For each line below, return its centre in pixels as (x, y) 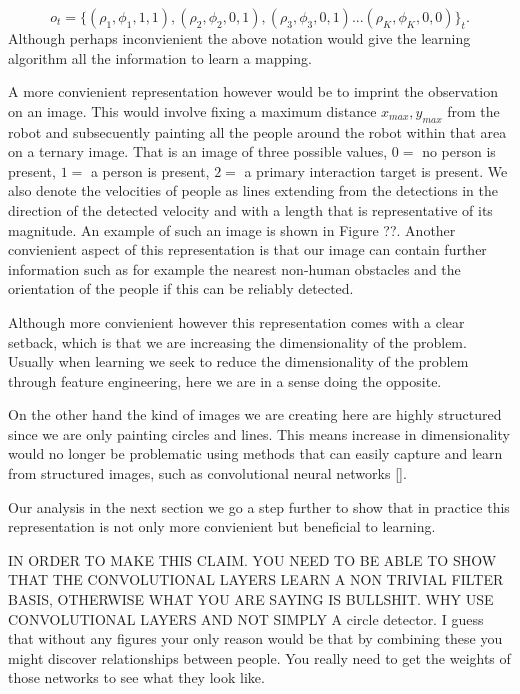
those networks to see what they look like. (136, 677)
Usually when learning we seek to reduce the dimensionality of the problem (238, 361)
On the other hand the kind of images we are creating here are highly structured (255, 414)
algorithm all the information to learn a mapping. (160, 57)
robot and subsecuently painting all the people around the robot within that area (257, 131)
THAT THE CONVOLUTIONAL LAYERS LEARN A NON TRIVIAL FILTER (256, 579)
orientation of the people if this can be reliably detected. (181, 288)
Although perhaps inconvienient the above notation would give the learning (239, 38)
